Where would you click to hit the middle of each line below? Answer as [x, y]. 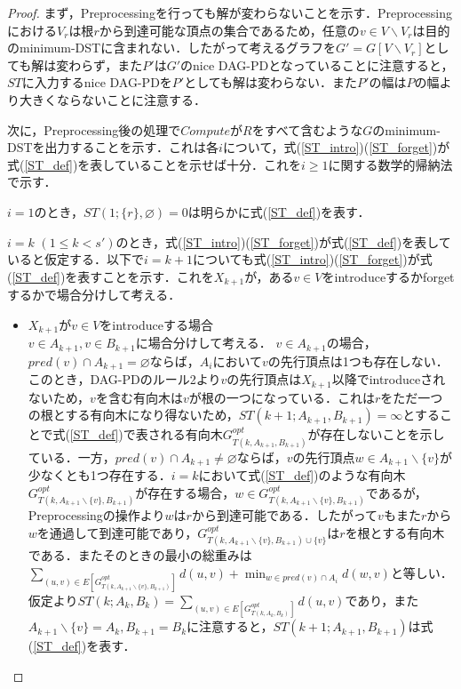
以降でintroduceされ [389, 379]
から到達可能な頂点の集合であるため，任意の [229, 30]
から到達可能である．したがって [285, 515]
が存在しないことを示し [376, 434]
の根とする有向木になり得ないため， [133, 415]
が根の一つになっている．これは [282, 397]
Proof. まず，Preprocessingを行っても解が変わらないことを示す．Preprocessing [230, 12]
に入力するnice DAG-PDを [97, 82]
